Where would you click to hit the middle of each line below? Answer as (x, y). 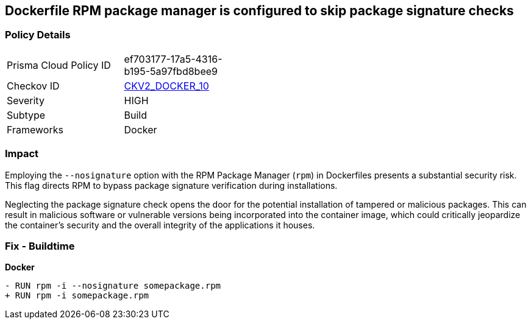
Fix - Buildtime (40, 246)
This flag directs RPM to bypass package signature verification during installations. (171, 185)
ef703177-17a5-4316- (173, 59)
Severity (26, 100)
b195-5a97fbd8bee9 (171, 71)
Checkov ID (33, 86)
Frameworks (35, 129)
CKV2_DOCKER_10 (166, 86)
